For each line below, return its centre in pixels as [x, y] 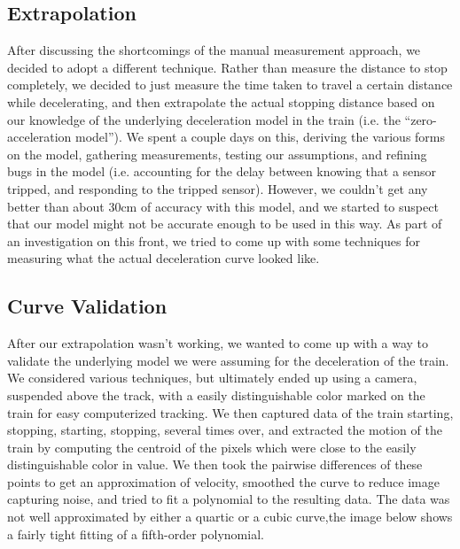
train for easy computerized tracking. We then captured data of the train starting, [230, 412]
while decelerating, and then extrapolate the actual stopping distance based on [221, 101]
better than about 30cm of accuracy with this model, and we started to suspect [223, 206]
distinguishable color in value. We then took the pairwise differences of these [215, 464]
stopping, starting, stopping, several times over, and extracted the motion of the [225, 430]
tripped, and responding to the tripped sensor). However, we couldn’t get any [218, 188]
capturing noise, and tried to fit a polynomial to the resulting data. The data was [229, 499]
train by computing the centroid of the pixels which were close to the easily [212, 447]
